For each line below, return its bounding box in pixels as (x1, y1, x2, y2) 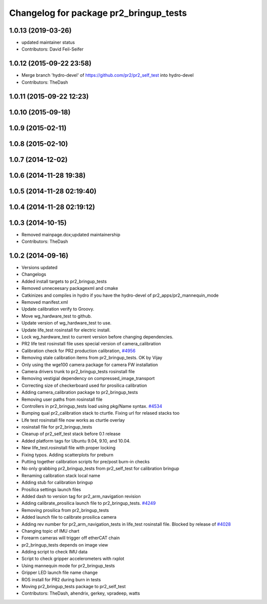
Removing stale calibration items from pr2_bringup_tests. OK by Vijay (21, 355, 163, 361)
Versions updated (21, 265, 58, 271)
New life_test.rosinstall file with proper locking (21, 445, 116, 451)
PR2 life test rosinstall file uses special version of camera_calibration (21, 341, 161, 347)
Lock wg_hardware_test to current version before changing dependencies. (21, 333, 174, 339)
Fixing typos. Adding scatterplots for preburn (21, 451, 114, 458)
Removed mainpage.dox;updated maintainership (21, 231, 121, 237)
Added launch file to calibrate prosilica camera (21, 514, 117, 520)
